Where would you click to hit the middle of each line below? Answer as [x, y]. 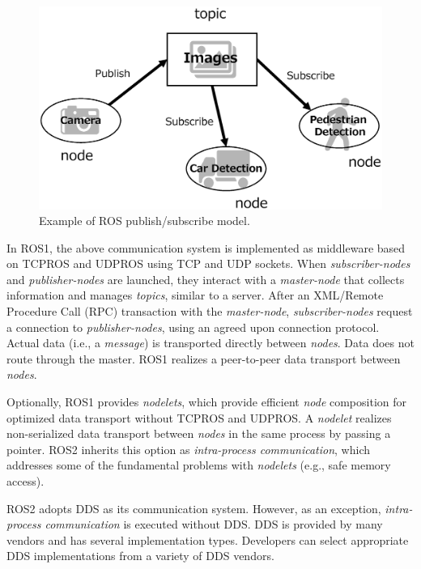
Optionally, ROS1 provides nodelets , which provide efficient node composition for [207, 402]
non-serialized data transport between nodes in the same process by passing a [199, 433]
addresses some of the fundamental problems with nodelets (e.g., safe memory [199, 465]
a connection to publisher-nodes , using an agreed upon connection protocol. [193, 327]
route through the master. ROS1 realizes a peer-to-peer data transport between [204, 358]
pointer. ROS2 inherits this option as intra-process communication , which [189, 449]
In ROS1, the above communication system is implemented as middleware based [206, 247]
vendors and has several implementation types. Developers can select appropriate [208, 539]
